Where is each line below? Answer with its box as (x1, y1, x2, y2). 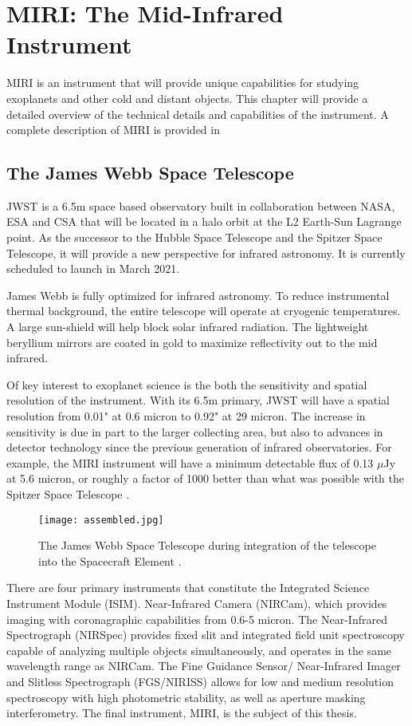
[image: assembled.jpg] (38, 514, 164, 526)
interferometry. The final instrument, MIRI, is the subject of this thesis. (6, 704, 357, 721)
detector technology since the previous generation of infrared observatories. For (6, 439, 392, 456)
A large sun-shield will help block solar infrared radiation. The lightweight (6, 318, 369, 335)
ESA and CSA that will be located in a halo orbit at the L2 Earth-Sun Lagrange (6, 213, 402, 230)
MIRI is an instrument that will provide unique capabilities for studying (6, 74, 359, 91)
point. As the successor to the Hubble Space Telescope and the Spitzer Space (6, 229, 383, 246)
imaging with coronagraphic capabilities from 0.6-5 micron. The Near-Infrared (6, 610, 387, 627)
